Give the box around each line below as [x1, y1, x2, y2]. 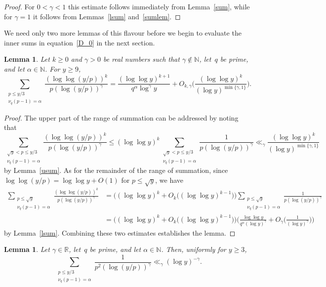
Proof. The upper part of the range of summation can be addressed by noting [4, 112, 239, 123]
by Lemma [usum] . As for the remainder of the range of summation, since [4, 165, 228, 175]
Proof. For [4, 1, 35, 11]
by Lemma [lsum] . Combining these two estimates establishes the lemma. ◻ [4, 227, 236, 238]
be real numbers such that [103, 54, 180, 64]
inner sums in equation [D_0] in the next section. [4, 37, 155, 47]
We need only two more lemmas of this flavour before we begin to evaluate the [4, 28, 242, 38]
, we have [155, 174, 184, 185]
